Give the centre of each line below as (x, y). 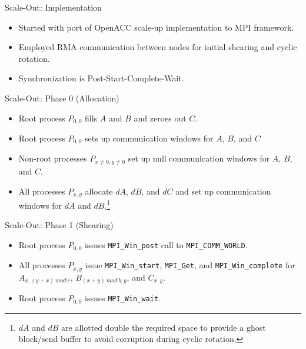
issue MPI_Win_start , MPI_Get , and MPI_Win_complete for (190, 265)
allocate (99, 191)
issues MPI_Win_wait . (123, 298)
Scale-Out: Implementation (53, 7)
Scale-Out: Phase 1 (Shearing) (59, 225)
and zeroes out (160, 118)
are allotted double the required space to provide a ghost (164, 327)
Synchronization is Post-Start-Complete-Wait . (101, 78)
